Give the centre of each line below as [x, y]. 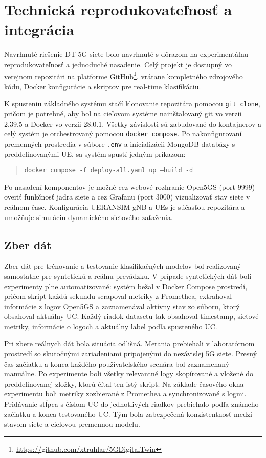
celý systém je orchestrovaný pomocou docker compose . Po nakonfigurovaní [123, 134]
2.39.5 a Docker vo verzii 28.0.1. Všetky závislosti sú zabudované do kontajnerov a [133, 123]
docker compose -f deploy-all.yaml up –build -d [109, 171]
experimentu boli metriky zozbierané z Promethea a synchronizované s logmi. [125, 394]
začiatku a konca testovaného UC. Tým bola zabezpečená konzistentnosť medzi [128, 414]
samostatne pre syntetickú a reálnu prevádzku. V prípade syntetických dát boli [128, 276]
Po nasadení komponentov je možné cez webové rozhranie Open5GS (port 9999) [130, 186]
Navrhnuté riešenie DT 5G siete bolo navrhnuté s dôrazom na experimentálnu [126, 54]
